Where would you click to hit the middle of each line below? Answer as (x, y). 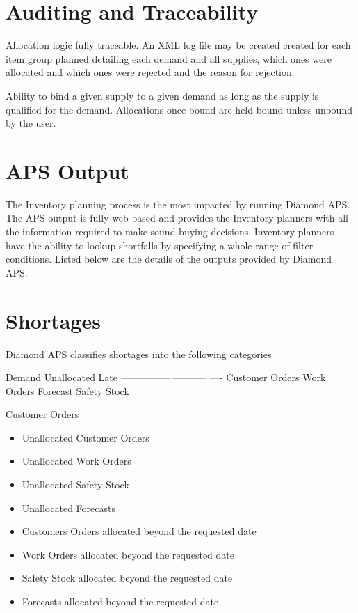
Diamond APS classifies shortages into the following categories (139, 354)
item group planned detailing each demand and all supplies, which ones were (169, 58)
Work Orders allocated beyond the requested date (128, 554)
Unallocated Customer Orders (86, 437)
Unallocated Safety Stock (75, 484)
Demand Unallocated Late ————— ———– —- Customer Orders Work (166, 377)
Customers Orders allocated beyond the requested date (139, 531)
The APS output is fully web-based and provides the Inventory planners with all (177, 218)
